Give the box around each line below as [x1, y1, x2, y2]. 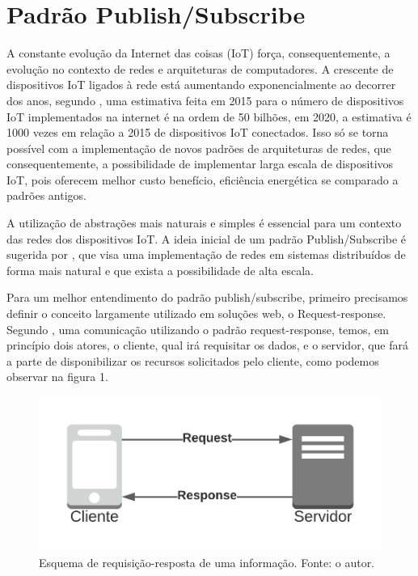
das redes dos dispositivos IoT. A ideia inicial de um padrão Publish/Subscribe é [6, 230, 407, 247]
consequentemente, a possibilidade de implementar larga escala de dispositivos [6, 155, 394, 172]
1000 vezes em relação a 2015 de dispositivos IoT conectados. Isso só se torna [6, 124, 389, 141]
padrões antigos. [6, 187, 87, 204]
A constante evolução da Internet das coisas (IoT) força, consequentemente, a [6, 44, 391, 61]
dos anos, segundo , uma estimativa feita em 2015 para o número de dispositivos [6, 91, 404, 108]
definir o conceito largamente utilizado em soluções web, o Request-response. [6, 305, 386, 322]
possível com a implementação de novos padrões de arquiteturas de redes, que [6, 139, 391, 156]
